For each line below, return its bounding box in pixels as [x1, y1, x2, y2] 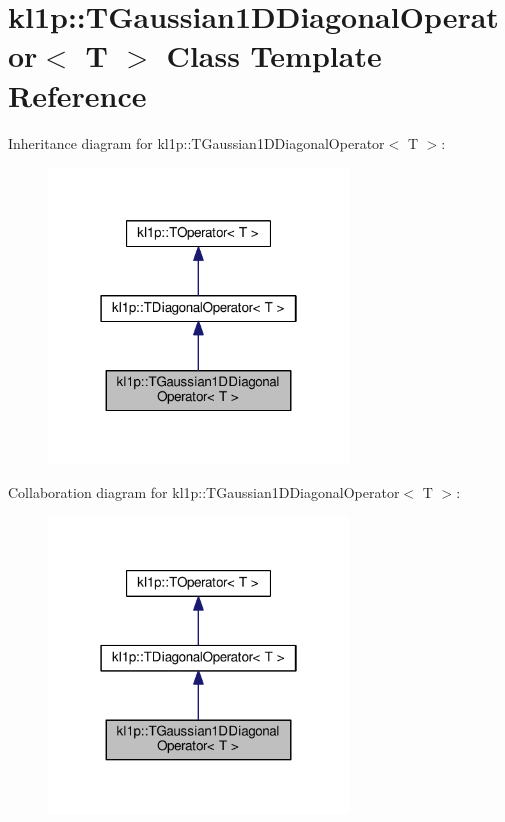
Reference [8, 74, 147, 115]
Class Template [166, 35, 382, 76]
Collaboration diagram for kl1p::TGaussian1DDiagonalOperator [8, 482, 400, 503]
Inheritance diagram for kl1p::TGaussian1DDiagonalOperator [8, 132, 385, 153]
